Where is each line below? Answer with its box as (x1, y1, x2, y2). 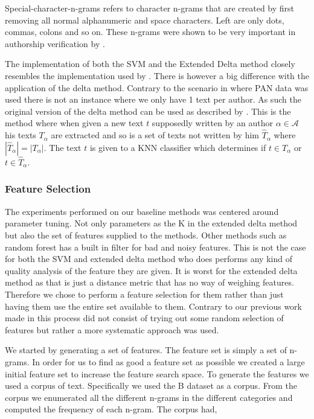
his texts (5, 129, 36, 141)
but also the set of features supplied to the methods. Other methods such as (5, 228, 287, 241)
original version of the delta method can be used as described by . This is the (5, 104, 291, 117)
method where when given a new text (5, 117, 144, 129)
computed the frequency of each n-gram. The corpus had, (5, 403, 217, 415)
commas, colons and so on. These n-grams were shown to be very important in (5, 25, 296, 38)
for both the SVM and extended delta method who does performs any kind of (5, 252, 292, 265)
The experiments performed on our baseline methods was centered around (5, 205, 279, 217)
